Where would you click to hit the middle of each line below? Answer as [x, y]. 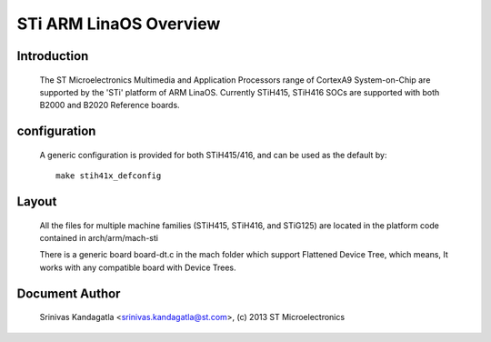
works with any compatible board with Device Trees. [138, 267]
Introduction [53, 56]
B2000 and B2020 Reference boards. [110, 106]
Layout [37, 201]
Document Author [69, 293]
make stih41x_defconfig [109, 176]
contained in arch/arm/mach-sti [99, 237]
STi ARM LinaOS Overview [119, 24]
